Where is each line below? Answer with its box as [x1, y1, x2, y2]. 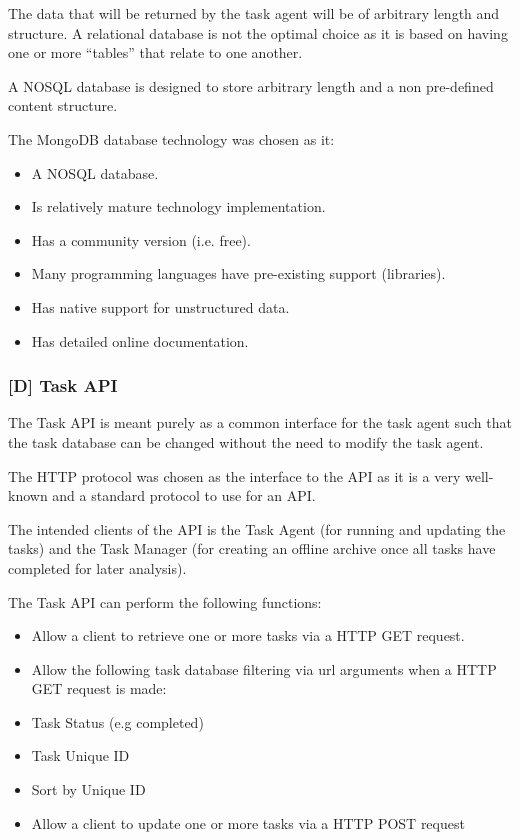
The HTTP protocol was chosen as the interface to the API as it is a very [8, 465, 461, 486]
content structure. [8, 95, 118, 116]
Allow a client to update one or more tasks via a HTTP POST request [31, 812, 465, 833]
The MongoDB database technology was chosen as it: [8, 128, 335, 149]
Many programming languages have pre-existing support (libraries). [31, 263, 446, 284]
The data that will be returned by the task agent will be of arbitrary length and [8, 3, 500, 23]
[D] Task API [8, 373, 118, 398]
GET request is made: [31, 678, 167, 699]
